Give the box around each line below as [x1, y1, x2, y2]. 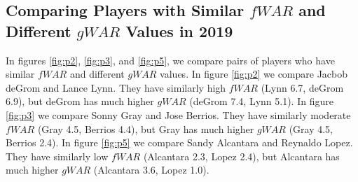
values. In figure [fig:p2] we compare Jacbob [160, 66, 348, 81]
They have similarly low [6, 148, 109, 163]
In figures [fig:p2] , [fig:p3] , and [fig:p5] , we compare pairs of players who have [6, 52, 335, 67]
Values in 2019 [125, 20, 233, 41]
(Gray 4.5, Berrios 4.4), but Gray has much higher [37, 121, 254, 136]
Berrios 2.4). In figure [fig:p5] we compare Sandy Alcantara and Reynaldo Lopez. [6, 135, 353, 150]
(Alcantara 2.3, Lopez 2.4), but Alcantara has [143, 148, 340, 163]
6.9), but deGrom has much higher [6, 94, 154, 108]
